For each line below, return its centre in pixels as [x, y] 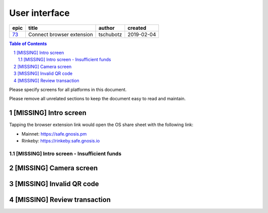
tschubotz [110, 34]
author [107, 28]
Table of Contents [28, 43]
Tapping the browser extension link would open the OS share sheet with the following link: [101, 125]
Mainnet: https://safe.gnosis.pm [54, 134]
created [137, 28]
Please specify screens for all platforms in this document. [68, 89]
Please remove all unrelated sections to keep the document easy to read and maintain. [98, 99]
